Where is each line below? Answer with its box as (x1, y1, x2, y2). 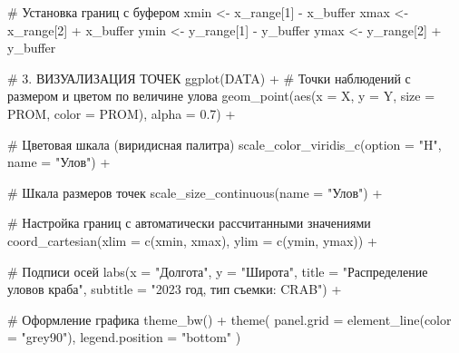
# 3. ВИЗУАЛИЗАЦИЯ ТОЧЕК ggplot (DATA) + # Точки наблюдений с (7, 68, 411, 87)
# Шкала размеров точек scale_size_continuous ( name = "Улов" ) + (7, 182, 383, 201)
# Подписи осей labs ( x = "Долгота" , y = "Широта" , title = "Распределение (7, 261, 428, 280)
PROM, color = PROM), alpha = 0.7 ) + (7, 103, 236, 123)
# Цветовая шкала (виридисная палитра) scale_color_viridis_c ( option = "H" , (7, 134, 442, 153)
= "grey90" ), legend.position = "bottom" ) (7, 328, 241, 347)
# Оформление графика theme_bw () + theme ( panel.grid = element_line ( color (7, 309, 452, 328)
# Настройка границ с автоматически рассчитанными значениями (7, 213, 371, 232)
